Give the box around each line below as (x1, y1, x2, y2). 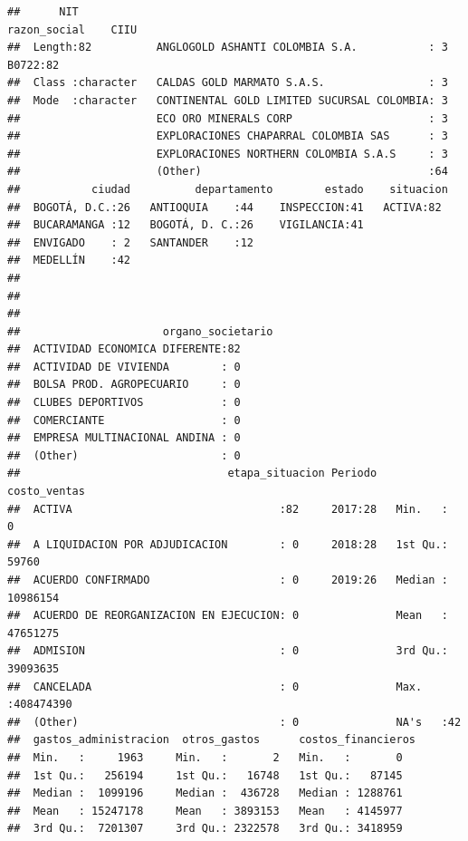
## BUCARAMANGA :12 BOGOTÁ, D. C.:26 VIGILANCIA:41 (7, 218, 364, 232)
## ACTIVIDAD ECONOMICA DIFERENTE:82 (7, 343, 241, 356)
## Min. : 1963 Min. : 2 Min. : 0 (7, 750, 403, 764)
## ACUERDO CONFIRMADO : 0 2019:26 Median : (7, 574, 448, 586)
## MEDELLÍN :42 (7, 254, 131, 267)
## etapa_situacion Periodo (7, 467, 377, 480)
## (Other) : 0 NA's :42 (7, 715, 462, 729)
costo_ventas (7, 485, 85, 498)
